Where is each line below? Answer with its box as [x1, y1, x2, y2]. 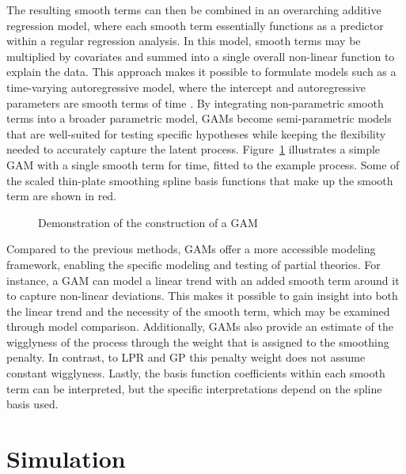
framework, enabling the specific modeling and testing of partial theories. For [6, 256, 381, 272]
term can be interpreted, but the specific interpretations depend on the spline [6, 380, 382, 396]
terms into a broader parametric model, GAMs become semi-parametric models [6, 110, 392, 127]
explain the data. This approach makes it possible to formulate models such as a [6, 63, 397, 80]
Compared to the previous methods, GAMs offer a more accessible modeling [6, 241, 376, 257]
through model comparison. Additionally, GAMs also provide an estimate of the [6, 318, 394, 335]
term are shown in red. [6, 188, 117, 204]
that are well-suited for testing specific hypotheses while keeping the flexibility [6, 125, 386, 142]
